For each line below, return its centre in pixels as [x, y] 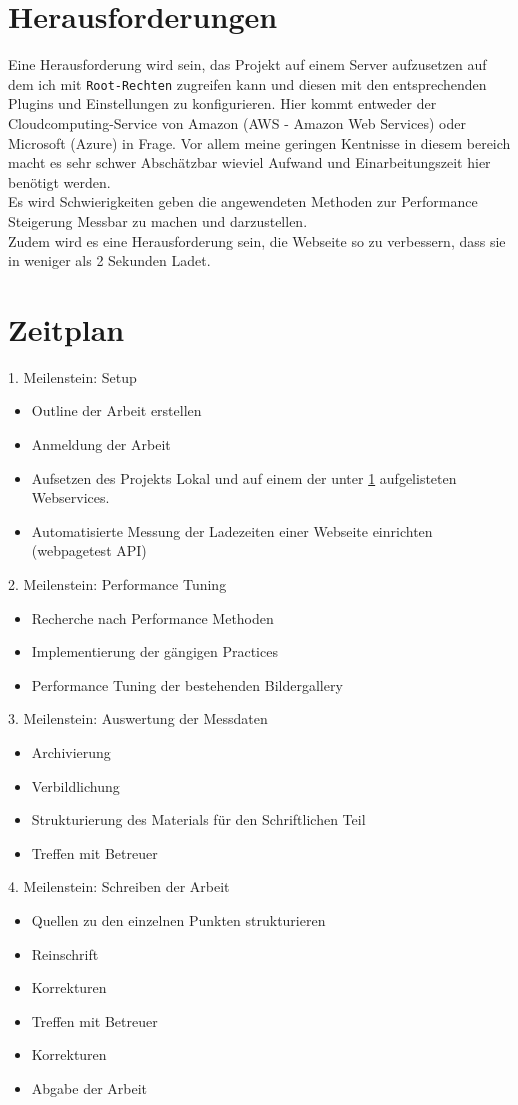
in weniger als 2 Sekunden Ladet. [109, 260]
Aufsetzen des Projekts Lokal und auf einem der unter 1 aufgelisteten [244, 477]
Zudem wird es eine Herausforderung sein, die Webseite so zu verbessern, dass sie [257, 240]
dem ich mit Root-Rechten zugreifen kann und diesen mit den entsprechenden [247, 83]
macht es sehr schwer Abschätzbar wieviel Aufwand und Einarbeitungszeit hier [249, 162]
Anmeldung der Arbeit [101, 444]
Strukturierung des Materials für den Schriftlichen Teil [198, 819]
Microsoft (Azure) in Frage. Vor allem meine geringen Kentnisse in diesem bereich [259, 142]
